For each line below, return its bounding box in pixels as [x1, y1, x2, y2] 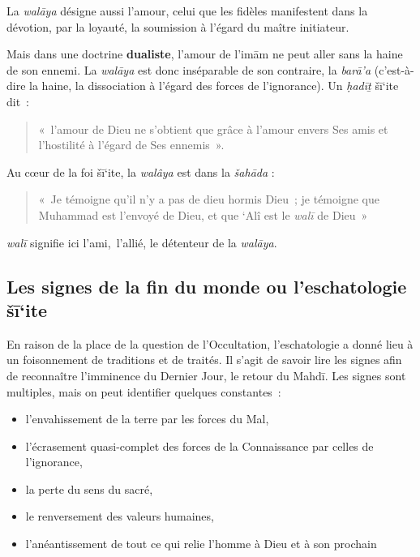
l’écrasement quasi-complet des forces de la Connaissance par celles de [25, 437, 374, 454]
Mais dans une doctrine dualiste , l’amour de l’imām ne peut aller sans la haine [6, 45, 403, 62]
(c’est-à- [374, 61, 414, 78]
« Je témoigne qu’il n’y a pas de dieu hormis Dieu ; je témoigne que [38, 191, 379, 208]
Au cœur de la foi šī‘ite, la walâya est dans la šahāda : [6, 163, 275, 180]
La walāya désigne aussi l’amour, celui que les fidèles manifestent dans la [6, 2, 368, 19]
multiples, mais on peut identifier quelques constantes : [6, 383, 281, 400]
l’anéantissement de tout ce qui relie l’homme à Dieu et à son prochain [25, 535, 377, 552]
